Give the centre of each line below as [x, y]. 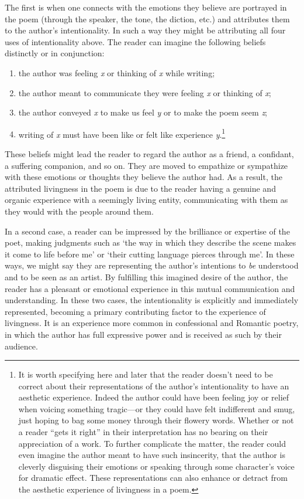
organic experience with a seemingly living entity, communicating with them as [146, 200]
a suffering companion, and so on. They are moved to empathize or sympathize [146, 165]
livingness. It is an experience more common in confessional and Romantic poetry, [152, 323]
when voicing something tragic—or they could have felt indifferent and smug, [157, 408]
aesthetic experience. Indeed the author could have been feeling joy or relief [154, 397]
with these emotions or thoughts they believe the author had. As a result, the [144, 177]
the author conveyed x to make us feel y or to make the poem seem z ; [143, 112]
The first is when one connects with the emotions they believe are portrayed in [146, 7]
